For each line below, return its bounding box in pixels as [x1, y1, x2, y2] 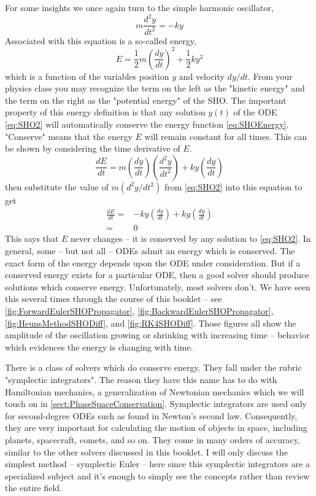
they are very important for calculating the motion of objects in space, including [5, 421, 307, 434]
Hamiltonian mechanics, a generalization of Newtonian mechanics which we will [5, 385, 304, 398]
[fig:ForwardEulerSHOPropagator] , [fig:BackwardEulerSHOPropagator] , [5, 304, 274, 317]
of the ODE [233, 106, 277, 118]
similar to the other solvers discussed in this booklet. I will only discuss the [5, 445, 288, 458]
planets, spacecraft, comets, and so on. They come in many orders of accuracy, [5, 433, 300, 446]
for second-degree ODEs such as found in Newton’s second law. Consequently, [5, 409, 298, 422]
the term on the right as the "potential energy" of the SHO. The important [5, 93, 287, 106]
